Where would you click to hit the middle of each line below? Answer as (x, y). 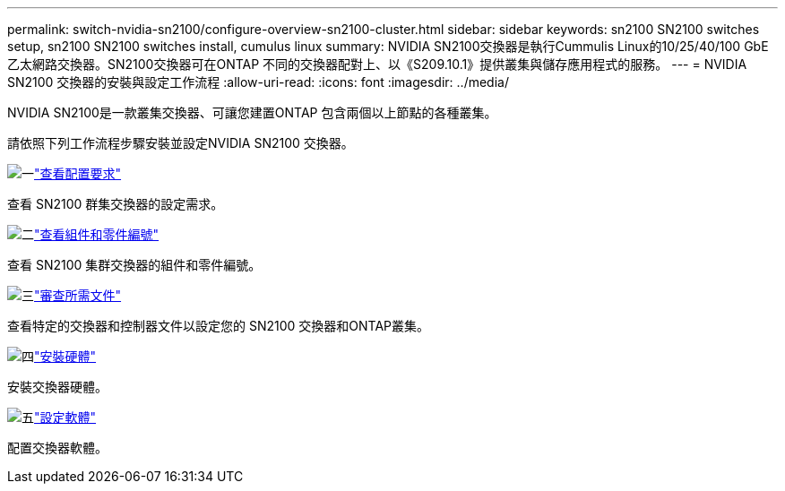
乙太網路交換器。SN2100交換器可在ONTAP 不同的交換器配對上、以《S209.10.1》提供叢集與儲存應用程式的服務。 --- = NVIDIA (377, 64)
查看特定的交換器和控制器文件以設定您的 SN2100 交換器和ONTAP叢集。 (219, 326)
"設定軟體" (65, 417)
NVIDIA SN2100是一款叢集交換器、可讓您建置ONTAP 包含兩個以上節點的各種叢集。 (252, 112)
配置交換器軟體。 (57, 448)
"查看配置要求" (78, 173)
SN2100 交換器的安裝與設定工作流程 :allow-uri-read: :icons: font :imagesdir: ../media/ (258, 82)
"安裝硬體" (65, 356)
